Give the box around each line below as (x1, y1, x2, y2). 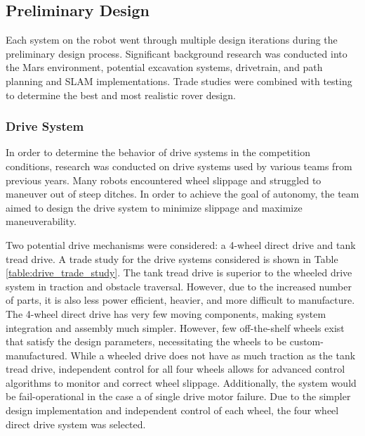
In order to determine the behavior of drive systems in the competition (6, 145, 311, 160)
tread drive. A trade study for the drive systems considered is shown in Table (6, 251, 338, 266)
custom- (289, 334, 324, 349)
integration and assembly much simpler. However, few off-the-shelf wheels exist (6, 320, 345, 335)
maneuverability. (6, 214, 77, 229)
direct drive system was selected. (6, 416, 146, 431)
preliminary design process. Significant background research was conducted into (6, 46, 347, 60)
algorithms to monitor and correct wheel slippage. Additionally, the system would (6, 375, 357, 390)
